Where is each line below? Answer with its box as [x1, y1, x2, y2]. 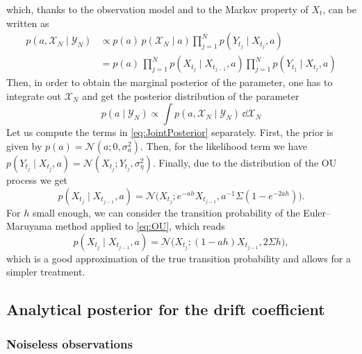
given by [6, 139, 42, 153]
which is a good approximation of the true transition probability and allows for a [6, 251, 351, 265]
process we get [6, 173, 68, 187]
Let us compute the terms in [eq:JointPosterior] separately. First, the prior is [6, 125, 334, 140]
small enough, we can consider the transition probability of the [32, 205, 300, 219]
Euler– [303, 205, 331, 219]
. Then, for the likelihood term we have [140, 139, 308, 153]
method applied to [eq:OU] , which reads [55, 219, 225, 233]
